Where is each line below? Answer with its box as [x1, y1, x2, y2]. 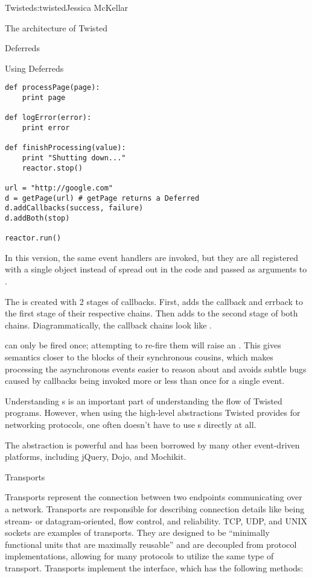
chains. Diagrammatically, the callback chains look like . [5, 318, 212, 331]
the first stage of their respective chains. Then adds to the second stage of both [5, 307, 298, 319]
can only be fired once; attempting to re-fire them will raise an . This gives [5, 339, 281, 351]
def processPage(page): [5, 83, 100, 92]
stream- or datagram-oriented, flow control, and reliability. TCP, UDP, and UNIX [5, 514, 308, 527]
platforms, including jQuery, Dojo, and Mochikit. [5, 450, 186, 463]
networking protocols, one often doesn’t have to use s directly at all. [5, 418, 256, 430]
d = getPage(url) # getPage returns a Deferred [5, 193, 200, 203]
